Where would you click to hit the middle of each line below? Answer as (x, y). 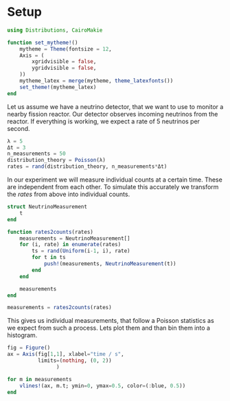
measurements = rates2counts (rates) (59, 308)
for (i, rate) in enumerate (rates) (70, 245)
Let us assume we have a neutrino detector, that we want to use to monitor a (115, 106)
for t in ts (49, 258)
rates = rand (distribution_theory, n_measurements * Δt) (87, 167)
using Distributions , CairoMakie (55, 30)
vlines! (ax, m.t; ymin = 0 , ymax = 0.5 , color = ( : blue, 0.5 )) (103, 386)
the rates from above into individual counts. (69, 194)
